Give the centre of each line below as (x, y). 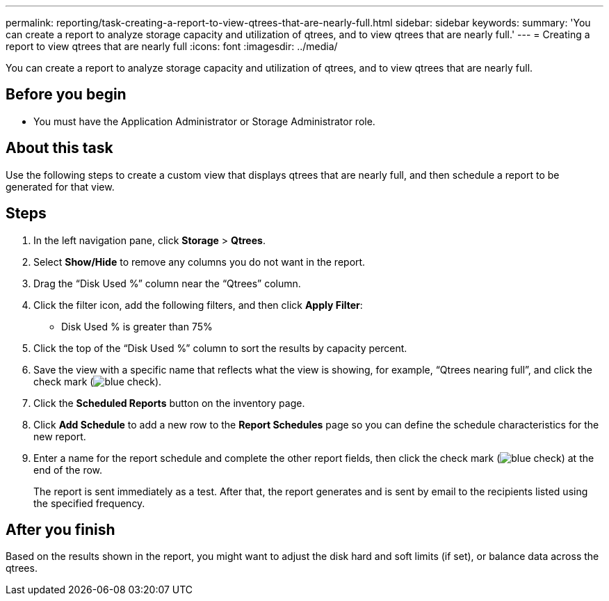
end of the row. (68, 470)
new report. (60, 436)
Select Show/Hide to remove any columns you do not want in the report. (200, 262)
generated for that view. (60, 186)
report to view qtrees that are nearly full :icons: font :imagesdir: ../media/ (172, 46)
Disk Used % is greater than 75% (137, 326)
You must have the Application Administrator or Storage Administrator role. (204, 121)
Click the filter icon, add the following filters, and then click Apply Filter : (198, 305)
